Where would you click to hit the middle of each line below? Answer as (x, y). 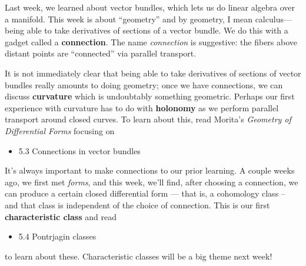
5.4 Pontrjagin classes (57, 236)
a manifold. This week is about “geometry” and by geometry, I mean (129, 19)
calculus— (273, 19)
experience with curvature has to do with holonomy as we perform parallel (142, 107)
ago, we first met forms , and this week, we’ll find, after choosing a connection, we (152, 182)
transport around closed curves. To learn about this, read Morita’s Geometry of (148, 119)
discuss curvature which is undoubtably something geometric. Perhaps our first (150, 96)
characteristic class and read (61, 216)
